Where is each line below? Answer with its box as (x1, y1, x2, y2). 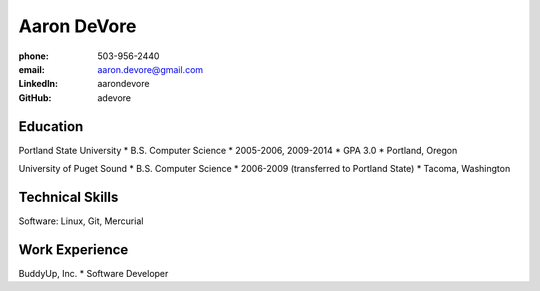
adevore (97, 91, 132, 104)
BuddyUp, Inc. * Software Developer (18, 267, 169, 279)
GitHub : (18, 91, 52, 104)
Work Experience (18, 241, 129, 258)
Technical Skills (18, 188, 119, 205)
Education (18, 118, 84, 135)
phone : (18, 50, 49, 62)
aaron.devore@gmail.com (97, 63, 204, 75)
